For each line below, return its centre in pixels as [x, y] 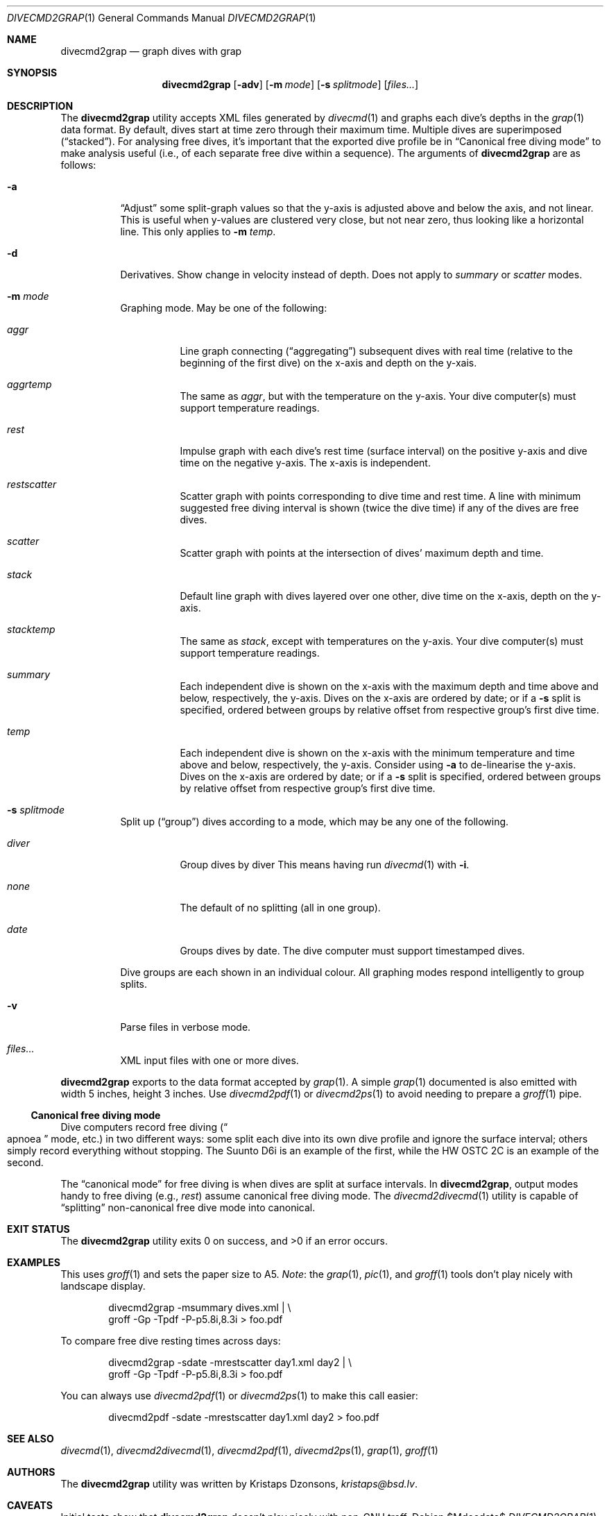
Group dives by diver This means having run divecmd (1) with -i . [325, 865]
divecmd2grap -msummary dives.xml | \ [200, 1307]
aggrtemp [29, 384]
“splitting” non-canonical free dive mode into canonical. [188, 1207]
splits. [134, 984]
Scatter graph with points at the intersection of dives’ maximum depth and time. [362, 553]
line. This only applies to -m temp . [198, 231]
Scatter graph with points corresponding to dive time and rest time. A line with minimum [380, 496]
